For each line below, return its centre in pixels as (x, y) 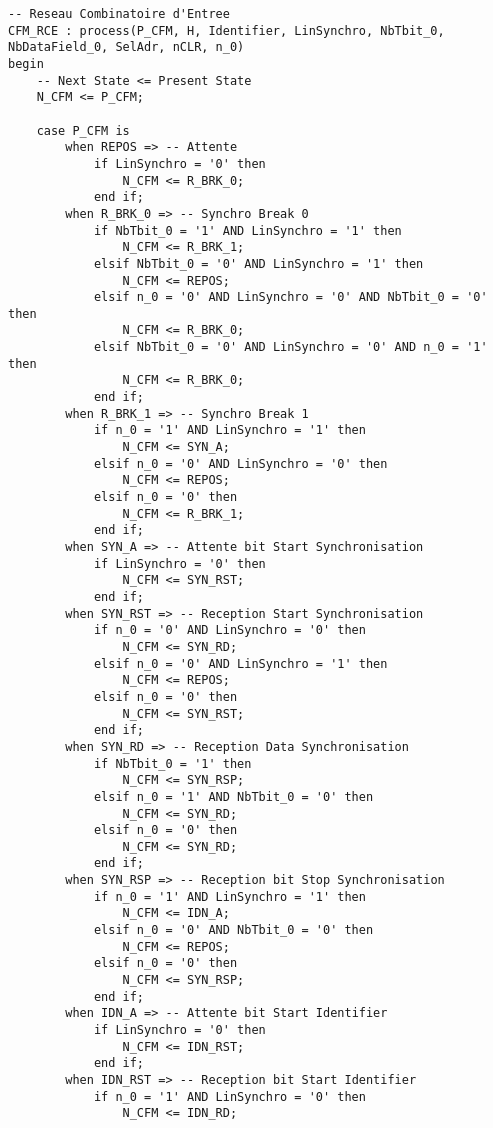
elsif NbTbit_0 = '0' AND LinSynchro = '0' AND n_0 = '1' (290, 347)
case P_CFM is (83, 130)
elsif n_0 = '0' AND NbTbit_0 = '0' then (233, 930)
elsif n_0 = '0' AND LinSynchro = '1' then (240, 663)
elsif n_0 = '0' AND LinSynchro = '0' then (240, 463)
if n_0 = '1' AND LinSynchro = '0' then (229, 1096)
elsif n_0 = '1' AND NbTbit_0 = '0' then (233, 796)
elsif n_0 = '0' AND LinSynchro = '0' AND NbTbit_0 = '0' (290, 297)
